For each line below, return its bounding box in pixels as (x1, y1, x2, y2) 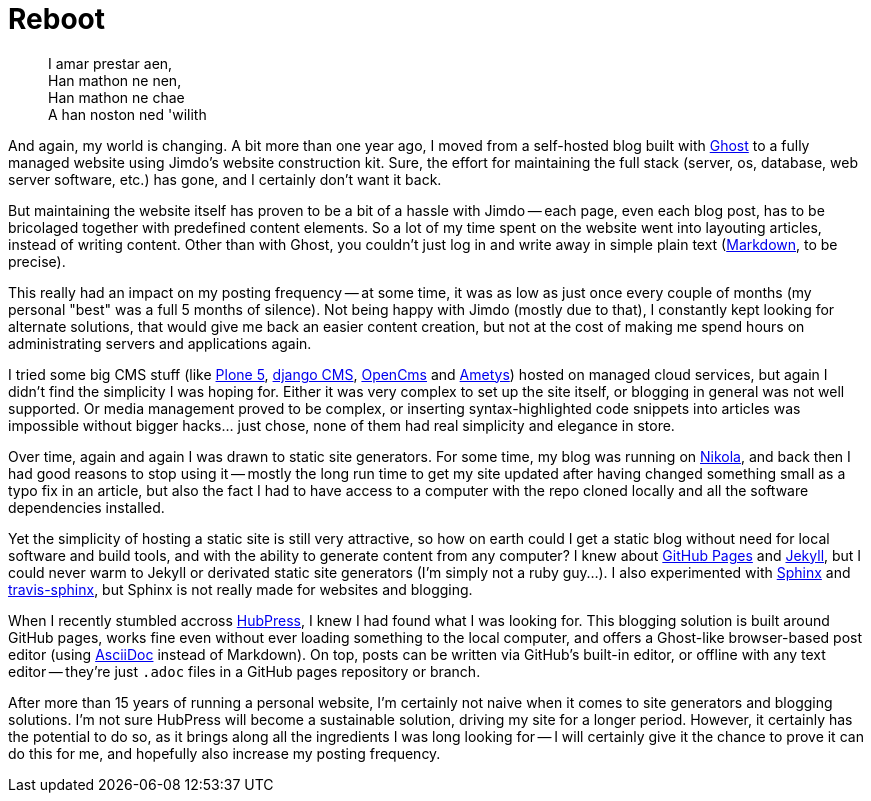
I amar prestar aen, (48, 54, 173, 72)
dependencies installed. (8, 498, 165, 516)
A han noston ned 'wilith (48, 105, 207, 123)
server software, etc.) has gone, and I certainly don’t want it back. (8, 170, 442, 188)
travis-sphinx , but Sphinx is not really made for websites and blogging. (8, 580, 473, 598)
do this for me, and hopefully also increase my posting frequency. (8, 744, 441, 762)
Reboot (8, 2, 105, 36)
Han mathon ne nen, (48, 71, 182, 89)
